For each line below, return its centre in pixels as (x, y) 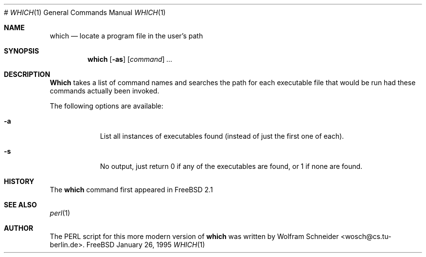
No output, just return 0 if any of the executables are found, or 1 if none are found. (231, 166)
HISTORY (19, 181)
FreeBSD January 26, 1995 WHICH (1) (146, 245)
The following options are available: (106, 106)
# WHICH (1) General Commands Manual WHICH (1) (85, 12)
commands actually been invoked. (105, 91)
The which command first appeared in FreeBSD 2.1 (131, 190)
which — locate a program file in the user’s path (126, 36)
